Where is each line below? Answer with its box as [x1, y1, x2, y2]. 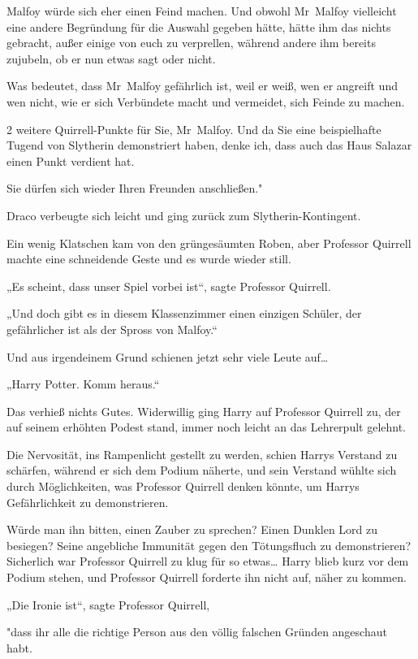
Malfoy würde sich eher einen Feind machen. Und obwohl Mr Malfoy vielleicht [6, 2, 397, 19]
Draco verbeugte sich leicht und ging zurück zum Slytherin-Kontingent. [6, 206, 361, 223]
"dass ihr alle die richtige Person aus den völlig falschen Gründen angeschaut [6, 623, 387, 640]
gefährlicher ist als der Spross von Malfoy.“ [6, 320, 218, 337]
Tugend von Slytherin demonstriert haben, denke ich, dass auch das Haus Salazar [6, 137, 412, 154]
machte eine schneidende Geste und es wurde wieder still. [6, 250, 291, 267]
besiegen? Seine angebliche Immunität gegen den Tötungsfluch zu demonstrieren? [6, 536, 412, 553]
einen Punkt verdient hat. [6, 152, 135, 169]
